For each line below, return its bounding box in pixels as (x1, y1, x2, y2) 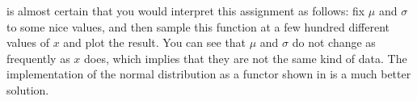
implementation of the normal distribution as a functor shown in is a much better (6, 65, 411, 82)
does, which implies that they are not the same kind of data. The (84, 49, 407, 66)
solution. (6, 81, 49, 98)
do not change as (292, 34, 376, 51)
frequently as (6, 49, 70, 66)
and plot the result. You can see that (63, 34, 246, 51)
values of (6, 34, 49, 51)
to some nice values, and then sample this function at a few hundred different (6, 18, 390, 35)
